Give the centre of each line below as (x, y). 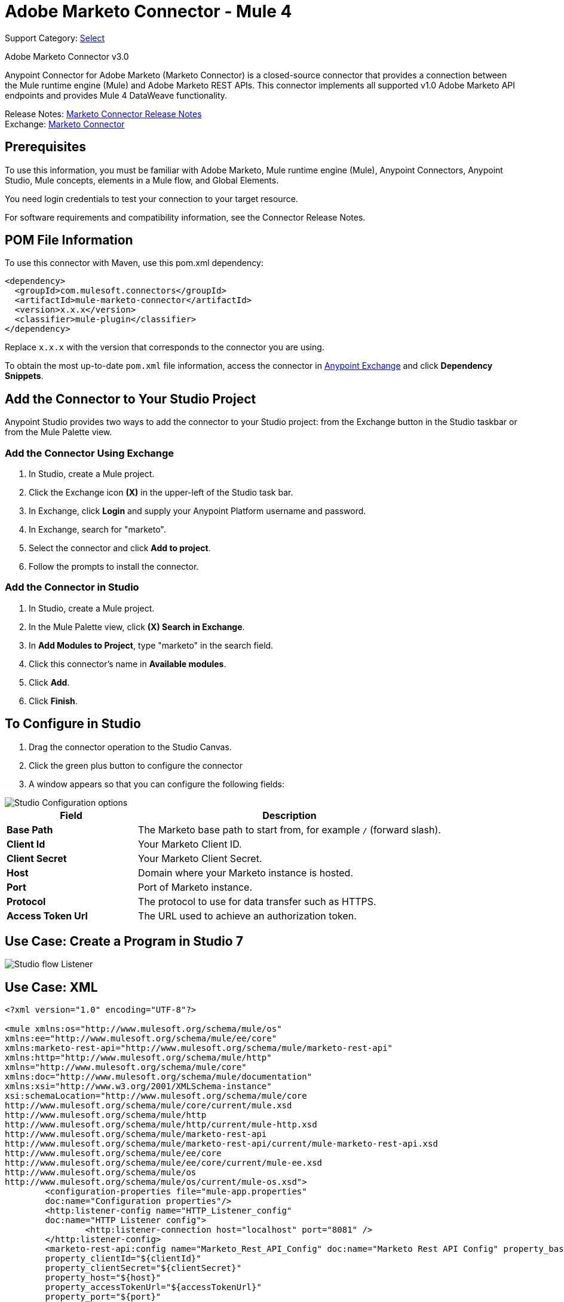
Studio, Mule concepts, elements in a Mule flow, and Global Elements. (142, 180)
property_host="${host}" (103, 1278)
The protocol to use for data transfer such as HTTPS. (257, 901)
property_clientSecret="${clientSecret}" (143, 1268)
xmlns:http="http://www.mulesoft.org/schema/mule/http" (138, 1058)
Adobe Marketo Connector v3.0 (67, 56)
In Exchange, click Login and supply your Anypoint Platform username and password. (197, 511)
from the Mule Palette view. (59, 432)
